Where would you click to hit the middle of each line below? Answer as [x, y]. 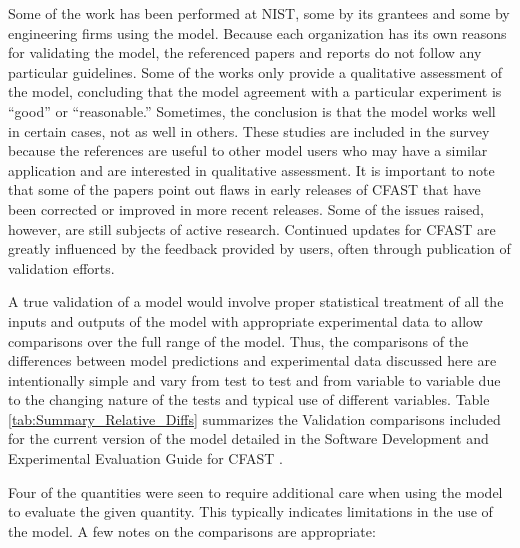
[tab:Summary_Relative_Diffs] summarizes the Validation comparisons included [254, 418]
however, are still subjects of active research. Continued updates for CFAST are [252, 228]
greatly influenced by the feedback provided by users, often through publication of [259, 248]
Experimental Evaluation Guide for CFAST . [145, 458]
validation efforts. [61, 267]
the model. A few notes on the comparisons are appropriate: [192, 530]
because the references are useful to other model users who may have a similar [248, 150]
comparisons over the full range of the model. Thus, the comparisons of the [238, 340]
